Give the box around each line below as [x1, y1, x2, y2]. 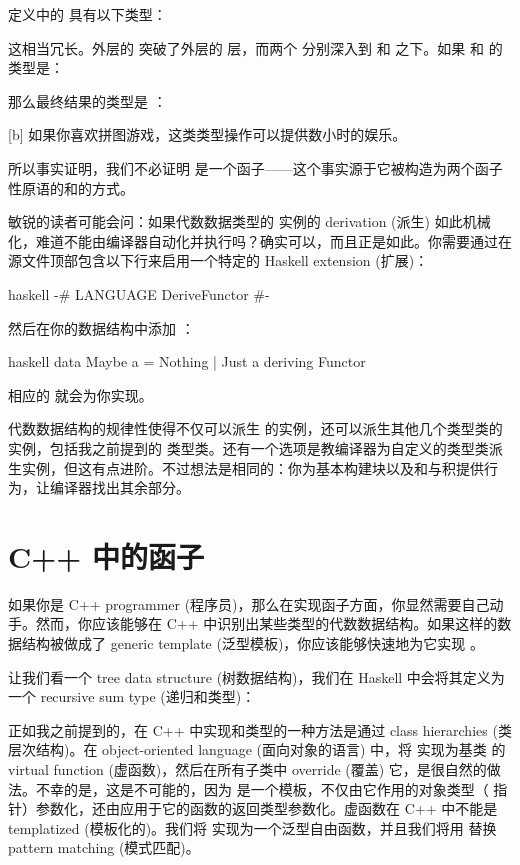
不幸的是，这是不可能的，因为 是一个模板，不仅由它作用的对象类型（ [35, 778, 489, 799]
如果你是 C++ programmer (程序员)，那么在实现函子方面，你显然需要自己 [8, 593, 490, 614]
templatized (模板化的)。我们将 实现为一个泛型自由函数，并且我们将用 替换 [8, 817, 497, 838]
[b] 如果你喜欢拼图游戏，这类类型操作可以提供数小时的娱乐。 [8, 124, 407, 145]
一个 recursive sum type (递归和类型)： [8, 686, 256, 707]
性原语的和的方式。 [8, 177, 134, 198]
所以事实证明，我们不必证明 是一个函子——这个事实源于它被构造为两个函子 [8, 157, 503, 178]
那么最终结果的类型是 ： [8, 90, 167, 111]
